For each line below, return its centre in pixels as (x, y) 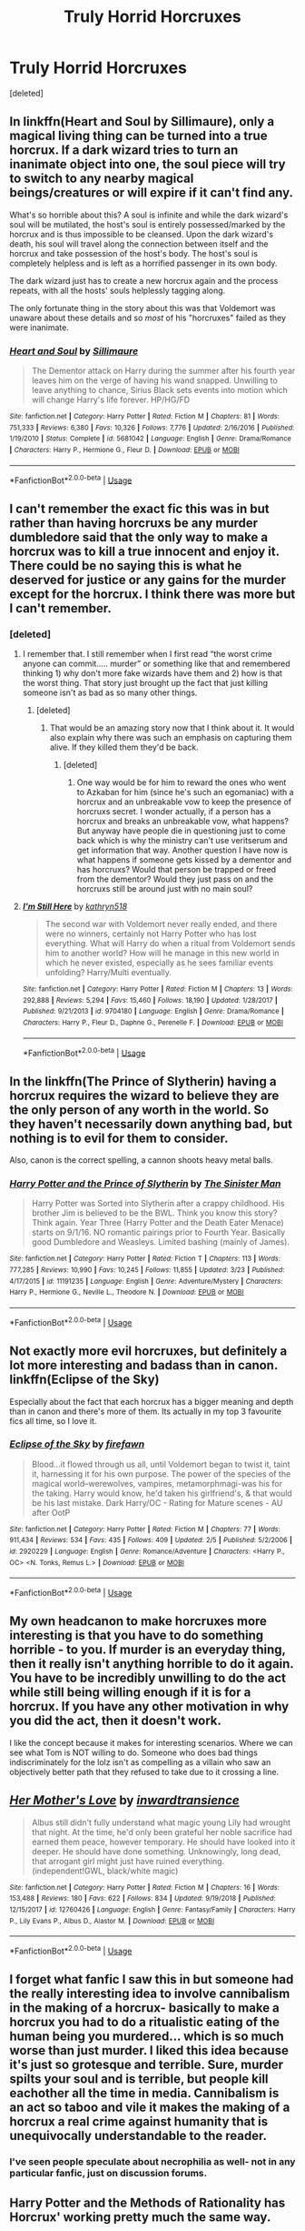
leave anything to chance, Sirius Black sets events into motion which (160, 390)
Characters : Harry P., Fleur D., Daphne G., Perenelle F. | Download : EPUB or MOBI (153, 1022)
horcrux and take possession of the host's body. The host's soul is (134, 253)
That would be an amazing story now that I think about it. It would (172, 728)
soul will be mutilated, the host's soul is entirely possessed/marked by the (148, 224)
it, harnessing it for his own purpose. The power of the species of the (161, 1474)
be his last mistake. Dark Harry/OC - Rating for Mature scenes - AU (157, 1502)
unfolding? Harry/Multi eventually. (108, 973)
